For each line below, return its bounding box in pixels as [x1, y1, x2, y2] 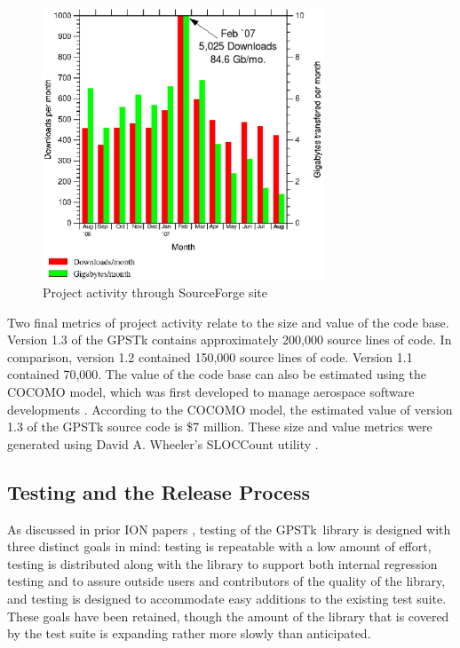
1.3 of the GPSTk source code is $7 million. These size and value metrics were [7, 417, 432, 436]
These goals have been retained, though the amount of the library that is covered [7, 606, 449, 625]
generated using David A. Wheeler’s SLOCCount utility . [7, 434, 319, 453]
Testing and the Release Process [7, 478, 310, 505]
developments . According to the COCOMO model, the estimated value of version [7, 399, 453, 418]
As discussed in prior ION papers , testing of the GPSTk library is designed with [7, 519, 451, 538]
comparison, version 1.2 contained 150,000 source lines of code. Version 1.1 [7, 347, 413, 366]
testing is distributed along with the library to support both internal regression [7, 554, 438, 573]
